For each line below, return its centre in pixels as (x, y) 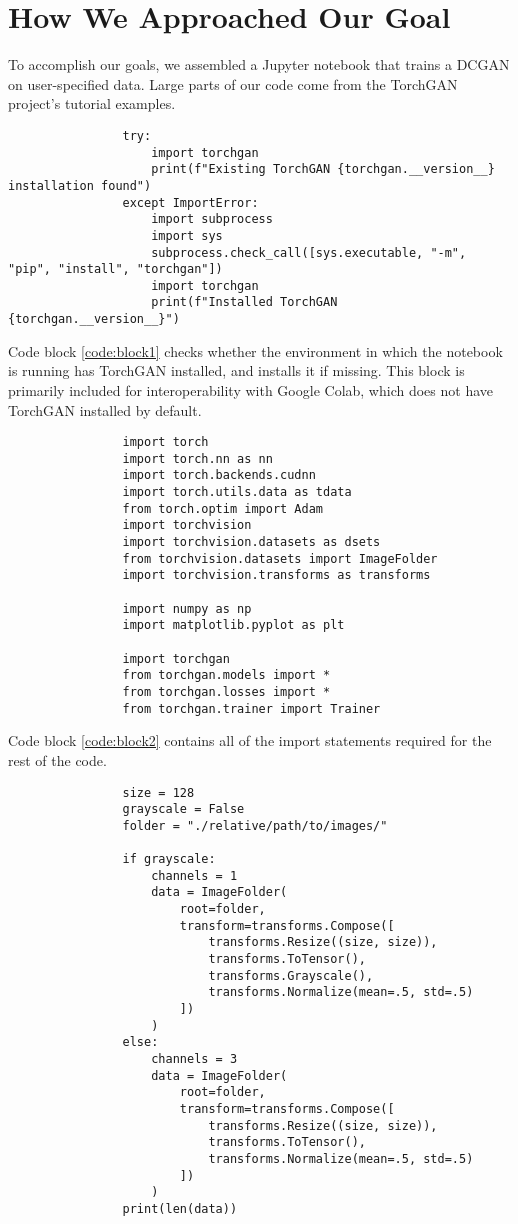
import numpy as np (187, 608)
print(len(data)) (180, 1208)
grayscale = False (183, 809)
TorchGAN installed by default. (105, 409)
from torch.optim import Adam (222, 508)
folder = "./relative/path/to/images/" (255, 825)
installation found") (80, 185)
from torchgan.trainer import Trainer (251, 708)
